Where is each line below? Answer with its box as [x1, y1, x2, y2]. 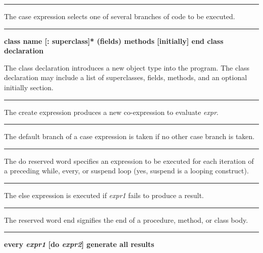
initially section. [4, 82, 54, 92]
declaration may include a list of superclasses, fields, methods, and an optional [4, 72, 247, 83]
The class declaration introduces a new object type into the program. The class [4, 62, 250, 73]
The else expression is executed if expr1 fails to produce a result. [4, 189, 204, 200]
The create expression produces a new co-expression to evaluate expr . [4, 106, 218, 117]
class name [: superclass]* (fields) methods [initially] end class [4, 35, 224, 46]
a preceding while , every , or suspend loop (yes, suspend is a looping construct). [4, 165, 249, 176]
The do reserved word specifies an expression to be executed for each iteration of [4, 155, 254, 166]
